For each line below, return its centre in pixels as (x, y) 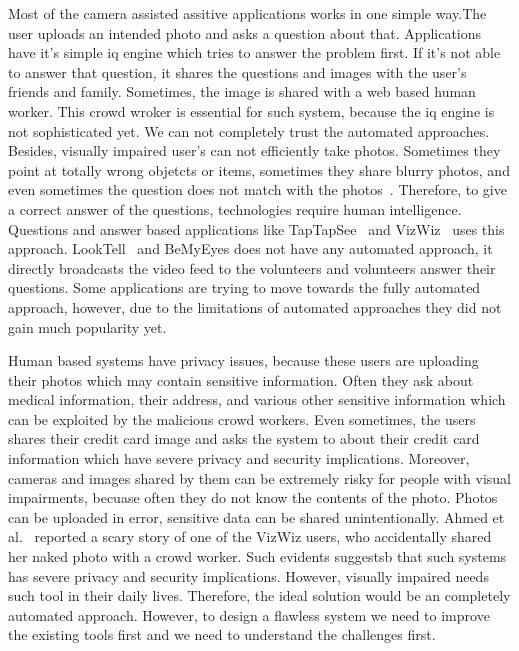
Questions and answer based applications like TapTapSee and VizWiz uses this (256, 228)
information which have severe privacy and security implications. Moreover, (239, 458)
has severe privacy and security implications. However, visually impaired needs (248, 575)
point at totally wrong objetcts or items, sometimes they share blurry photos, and (259, 169)
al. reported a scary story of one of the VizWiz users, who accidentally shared (250, 536)
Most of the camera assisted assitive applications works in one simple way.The (247, 13)
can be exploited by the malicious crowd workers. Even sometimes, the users (242, 418)
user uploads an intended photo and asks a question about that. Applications (245, 32)
